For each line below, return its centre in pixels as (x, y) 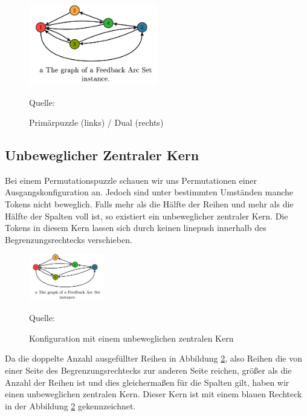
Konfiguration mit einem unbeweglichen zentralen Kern (131, 338)
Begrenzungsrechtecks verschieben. (69, 239)
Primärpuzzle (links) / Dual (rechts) (96, 122)
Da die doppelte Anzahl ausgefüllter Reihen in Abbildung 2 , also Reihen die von (153, 358)
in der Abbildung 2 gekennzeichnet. (70, 405)
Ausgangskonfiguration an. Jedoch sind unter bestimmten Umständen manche (149, 192)
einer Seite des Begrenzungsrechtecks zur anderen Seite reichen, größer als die (148, 370)
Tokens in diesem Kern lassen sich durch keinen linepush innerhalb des (136, 228)
